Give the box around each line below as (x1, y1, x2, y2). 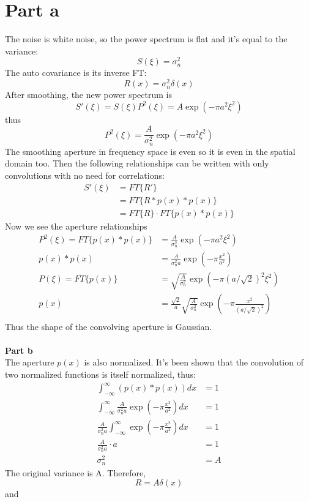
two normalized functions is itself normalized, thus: (5, 367, 196, 380)
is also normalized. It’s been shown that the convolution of (84, 356, 303, 369)
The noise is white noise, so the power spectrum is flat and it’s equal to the (5, 32, 288, 45)
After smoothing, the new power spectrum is (5, 88, 172, 101)
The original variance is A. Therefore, (5, 466, 146, 479)
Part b (5, 343, 33, 356)
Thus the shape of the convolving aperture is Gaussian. (5, 320, 212, 332)
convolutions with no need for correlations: (5, 168, 165, 181)
